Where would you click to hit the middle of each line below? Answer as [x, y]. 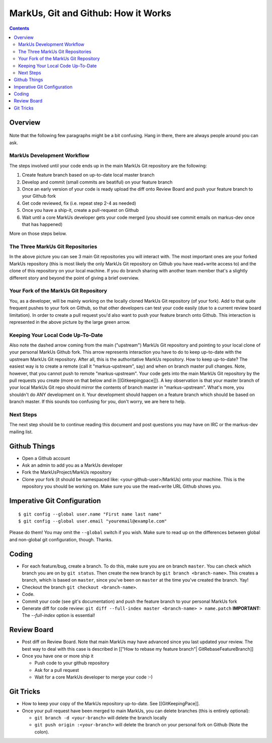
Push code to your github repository [72, 663]
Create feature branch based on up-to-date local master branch [88, 175]
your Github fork [39, 196]
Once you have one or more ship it [58, 656]
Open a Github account [46, 458]
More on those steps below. [38, 234]
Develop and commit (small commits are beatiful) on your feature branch [97, 182]
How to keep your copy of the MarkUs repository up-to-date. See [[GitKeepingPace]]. [111, 704]
